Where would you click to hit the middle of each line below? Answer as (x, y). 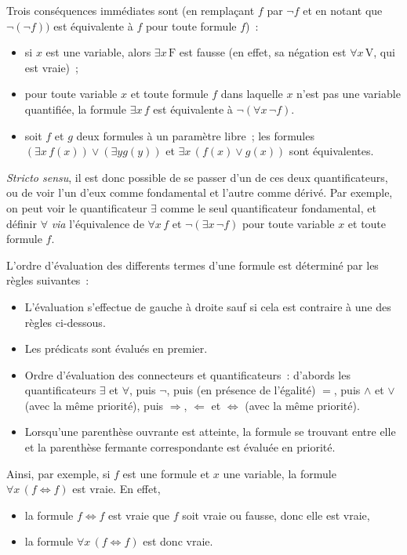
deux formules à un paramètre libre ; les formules (195, 135)
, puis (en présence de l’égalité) (241, 390)
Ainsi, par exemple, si (58, 473)
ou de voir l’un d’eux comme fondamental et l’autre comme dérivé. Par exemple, (200, 192)
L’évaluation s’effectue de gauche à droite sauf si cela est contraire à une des (208, 306)
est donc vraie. (178, 541)
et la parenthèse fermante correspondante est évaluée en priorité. (180, 447)
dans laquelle (252, 94)
